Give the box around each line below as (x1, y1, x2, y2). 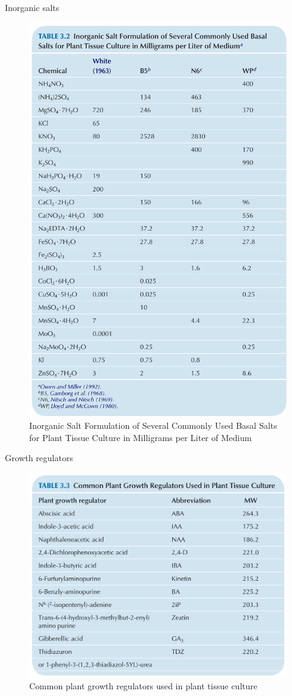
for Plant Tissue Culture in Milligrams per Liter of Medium (29, 431, 252, 443)
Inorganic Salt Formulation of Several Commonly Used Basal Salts (29, 419, 277, 432)
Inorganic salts (5, 1, 60, 13)
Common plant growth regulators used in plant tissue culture (29, 679, 257, 692)
